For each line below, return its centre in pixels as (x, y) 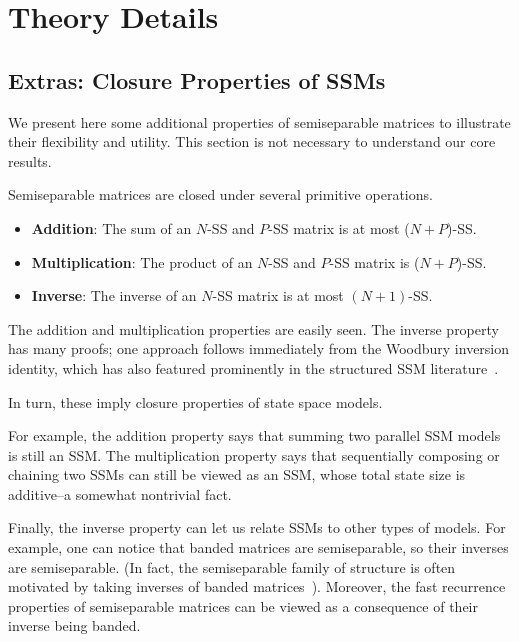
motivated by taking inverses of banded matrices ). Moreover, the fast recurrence (257, 586)
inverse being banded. (74, 625)
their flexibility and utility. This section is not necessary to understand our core (252, 141)
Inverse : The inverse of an (114, 295)
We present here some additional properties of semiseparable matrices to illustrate (259, 121)
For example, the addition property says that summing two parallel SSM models (254, 435)
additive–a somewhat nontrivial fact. (120, 493)
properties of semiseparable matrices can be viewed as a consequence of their (243, 605)
